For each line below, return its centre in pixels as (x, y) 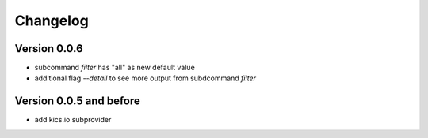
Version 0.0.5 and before (77, 101)
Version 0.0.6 (49, 48)
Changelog (52, 21)
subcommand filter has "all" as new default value (115, 68)
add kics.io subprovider (73, 120)
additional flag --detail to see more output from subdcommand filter (145, 78)
